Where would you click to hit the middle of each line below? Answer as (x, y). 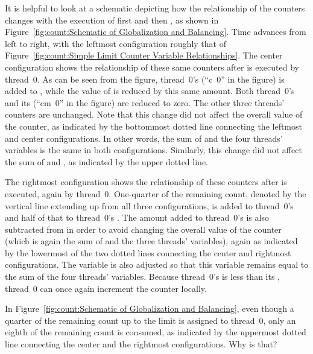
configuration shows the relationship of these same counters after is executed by (152, 67)
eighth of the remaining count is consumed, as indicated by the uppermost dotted (156, 332)
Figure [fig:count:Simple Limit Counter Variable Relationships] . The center (144, 55)
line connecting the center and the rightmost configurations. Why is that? (141, 344)
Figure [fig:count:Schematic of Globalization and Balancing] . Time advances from (156, 32)
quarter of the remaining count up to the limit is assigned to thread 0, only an (150, 320)
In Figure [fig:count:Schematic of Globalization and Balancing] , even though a (150, 308)
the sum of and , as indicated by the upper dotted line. (106, 161)
